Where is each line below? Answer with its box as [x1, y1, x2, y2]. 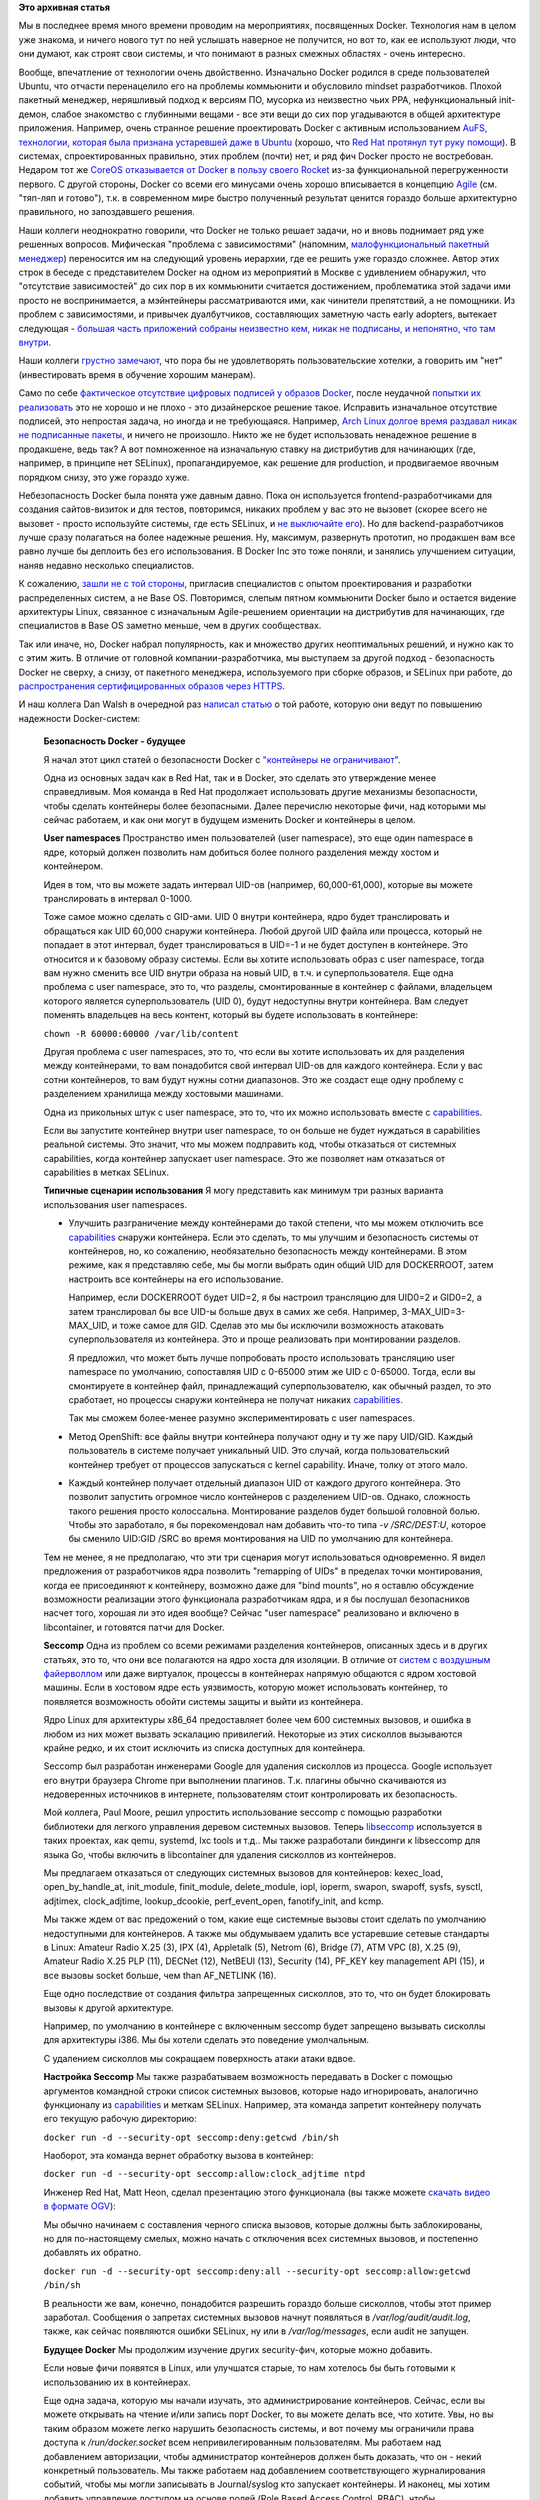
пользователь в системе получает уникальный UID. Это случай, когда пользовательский [68, 1445, 450, 1457]
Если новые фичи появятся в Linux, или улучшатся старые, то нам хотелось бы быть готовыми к [43, 2362, 456, 2374]
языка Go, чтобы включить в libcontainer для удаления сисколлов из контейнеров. [43, 1848, 397, 1860]
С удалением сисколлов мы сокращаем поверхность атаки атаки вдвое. [43, 2052, 356, 2064]
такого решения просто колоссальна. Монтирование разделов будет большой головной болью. [68, 1505, 480, 1517]
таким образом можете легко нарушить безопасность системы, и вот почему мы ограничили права [43, 2422, 475, 2434]
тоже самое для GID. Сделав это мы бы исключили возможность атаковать [119, 1319, 445, 1331]
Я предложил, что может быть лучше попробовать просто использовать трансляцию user [68, 1351, 455, 1364]
